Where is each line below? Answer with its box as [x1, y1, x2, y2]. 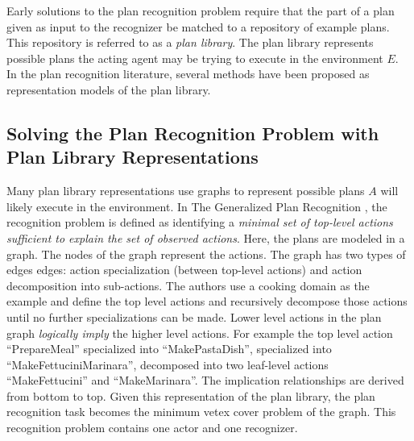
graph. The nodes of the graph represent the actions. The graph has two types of [6, 245, 406, 262]
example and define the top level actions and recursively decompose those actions [6, 293, 408, 310]
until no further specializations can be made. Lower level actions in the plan [6, 308, 382, 325]
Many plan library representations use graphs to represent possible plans [6, 182, 365, 199]
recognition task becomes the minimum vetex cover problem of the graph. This [6, 403, 396, 420]
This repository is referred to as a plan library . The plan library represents [6, 34, 374, 51]
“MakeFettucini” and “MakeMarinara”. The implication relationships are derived [6, 372, 404, 389]
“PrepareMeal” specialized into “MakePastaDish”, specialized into [6, 340, 332, 357]
